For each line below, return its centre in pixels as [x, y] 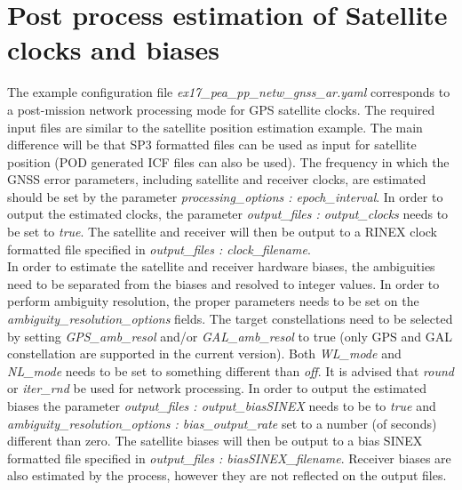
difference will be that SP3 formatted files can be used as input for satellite [212, 145]
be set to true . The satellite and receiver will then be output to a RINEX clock [222, 232]
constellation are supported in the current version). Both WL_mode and [204, 353]
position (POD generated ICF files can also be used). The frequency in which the [228, 161]
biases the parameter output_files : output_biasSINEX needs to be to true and [222, 406]
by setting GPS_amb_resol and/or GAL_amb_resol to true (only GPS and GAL [230, 336]
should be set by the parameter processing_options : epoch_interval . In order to [225, 196]
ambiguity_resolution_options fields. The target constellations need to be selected [230, 319]
